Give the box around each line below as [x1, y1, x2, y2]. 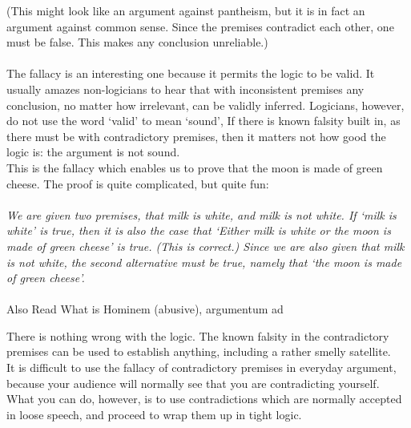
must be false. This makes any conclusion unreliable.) [6, 34, 268, 50]
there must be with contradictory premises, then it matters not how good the [6, 127, 386, 144]
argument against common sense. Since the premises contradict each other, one [6, 18, 394, 34]
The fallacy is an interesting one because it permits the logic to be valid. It [6, 65, 375, 82]
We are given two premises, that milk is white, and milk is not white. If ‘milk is [6, 206, 397, 223]
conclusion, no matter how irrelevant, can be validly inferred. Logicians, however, [6, 96, 405, 113]
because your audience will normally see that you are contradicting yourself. [6, 374, 380, 391]
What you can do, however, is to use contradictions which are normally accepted [6, 390, 402, 407]
